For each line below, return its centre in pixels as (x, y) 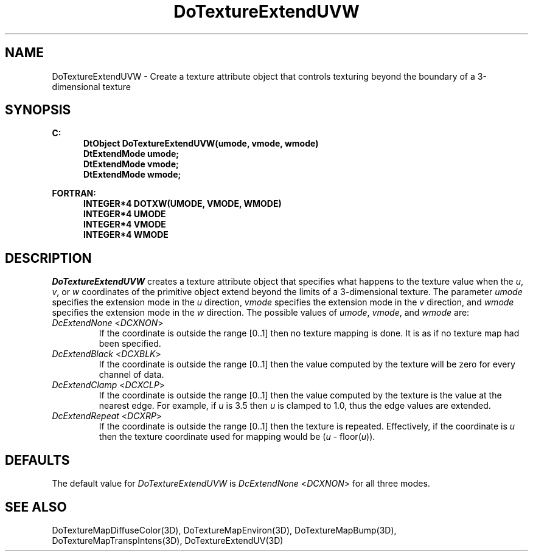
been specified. (130, 344)
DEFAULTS (37, 460)
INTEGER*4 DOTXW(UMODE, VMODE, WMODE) (183, 204)
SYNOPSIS (38, 110)
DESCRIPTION (48, 258)
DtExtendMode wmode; (132, 175)
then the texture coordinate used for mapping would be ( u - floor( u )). (237, 437)
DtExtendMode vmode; (131, 164)
